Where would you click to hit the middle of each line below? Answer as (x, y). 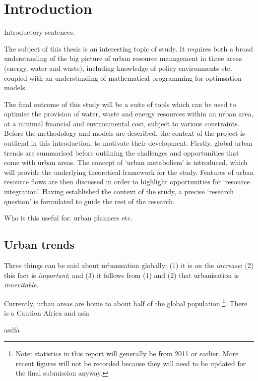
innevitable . (21, 285)
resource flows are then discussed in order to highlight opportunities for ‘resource (127, 182)
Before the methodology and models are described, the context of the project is (125, 133)
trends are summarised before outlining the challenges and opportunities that (122, 152)
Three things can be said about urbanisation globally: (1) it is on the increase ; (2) (129, 265)
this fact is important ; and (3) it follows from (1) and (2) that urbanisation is (122, 275)
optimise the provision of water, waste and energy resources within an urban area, (129, 114)
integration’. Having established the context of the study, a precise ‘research (119, 191)
